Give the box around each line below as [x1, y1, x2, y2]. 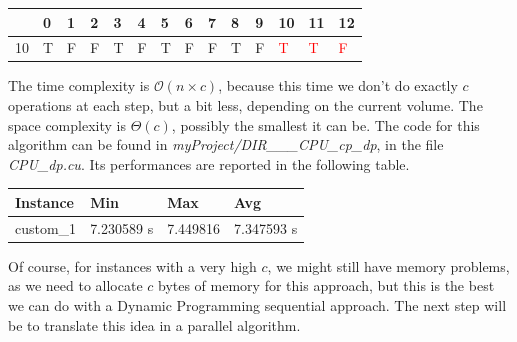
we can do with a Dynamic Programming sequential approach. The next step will [8, 295, 507, 316]
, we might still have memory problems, [267, 255, 510, 276]
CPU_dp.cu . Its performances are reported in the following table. [8, 153, 410, 174]
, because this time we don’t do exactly [218, 75, 458, 96]
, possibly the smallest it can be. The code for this [171, 114, 480, 135]
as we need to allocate [8, 275, 143, 296]
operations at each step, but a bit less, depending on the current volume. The [8, 95, 483, 116]
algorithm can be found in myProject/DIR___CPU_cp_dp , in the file [8, 134, 444, 155]
